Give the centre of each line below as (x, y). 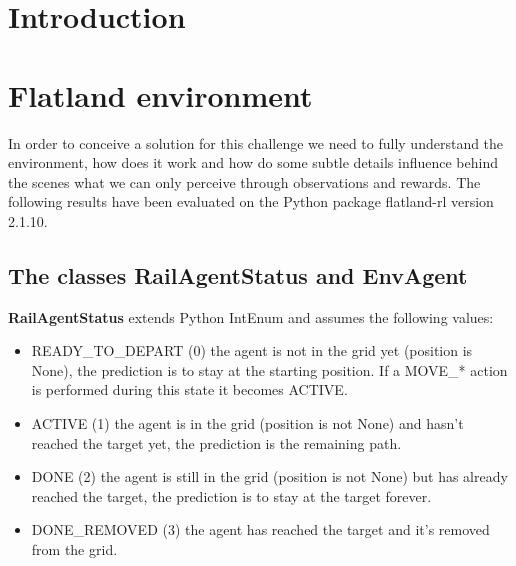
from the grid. (74, 549)
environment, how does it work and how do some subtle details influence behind (253, 162)
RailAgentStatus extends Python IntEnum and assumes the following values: (251, 316)
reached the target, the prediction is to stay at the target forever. (231, 495)
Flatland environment (160, 94)
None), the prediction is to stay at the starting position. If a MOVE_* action (269, 369)
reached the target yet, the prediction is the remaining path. (216, 442)
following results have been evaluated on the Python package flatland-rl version (251, 201)
